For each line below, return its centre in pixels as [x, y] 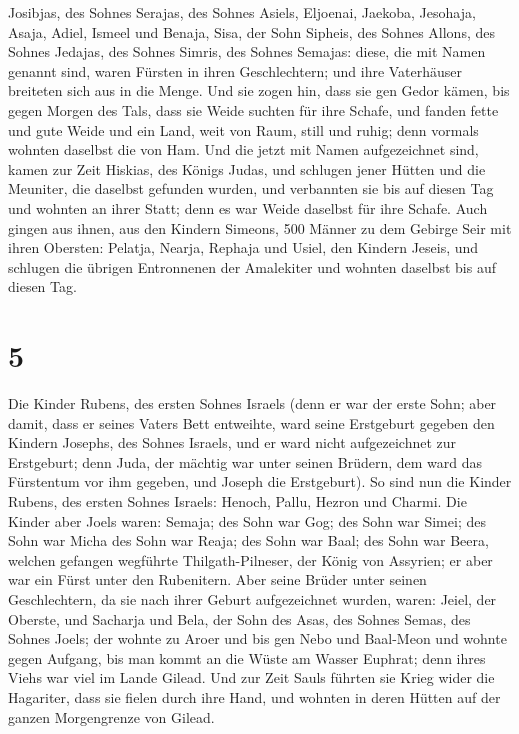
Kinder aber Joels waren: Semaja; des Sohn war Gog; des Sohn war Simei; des [247, 520]
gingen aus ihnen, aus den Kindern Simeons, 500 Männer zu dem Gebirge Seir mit [260, 227]
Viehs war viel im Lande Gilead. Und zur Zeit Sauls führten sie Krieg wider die [251, 677]
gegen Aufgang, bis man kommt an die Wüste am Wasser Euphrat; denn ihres [247, 657]
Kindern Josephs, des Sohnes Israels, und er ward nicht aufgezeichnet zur [232, 442]
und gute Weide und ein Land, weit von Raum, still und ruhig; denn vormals [243, 129]
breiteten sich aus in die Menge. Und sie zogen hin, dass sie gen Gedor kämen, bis [259, 90]
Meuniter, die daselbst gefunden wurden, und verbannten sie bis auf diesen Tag [251, 188]
